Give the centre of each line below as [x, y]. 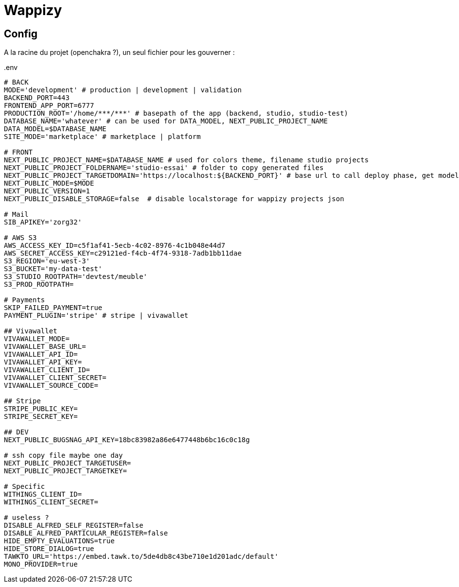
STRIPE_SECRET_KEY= [41, 417]
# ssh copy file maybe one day [63, 456]
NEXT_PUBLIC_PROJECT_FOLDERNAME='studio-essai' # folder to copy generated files [164, 168]
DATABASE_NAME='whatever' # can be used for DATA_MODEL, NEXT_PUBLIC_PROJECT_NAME [166, 121]
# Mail [16, 215]
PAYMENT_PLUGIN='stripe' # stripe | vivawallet [96, 316]
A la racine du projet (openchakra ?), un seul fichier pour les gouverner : [119, 52]
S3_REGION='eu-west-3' [47, 261]
